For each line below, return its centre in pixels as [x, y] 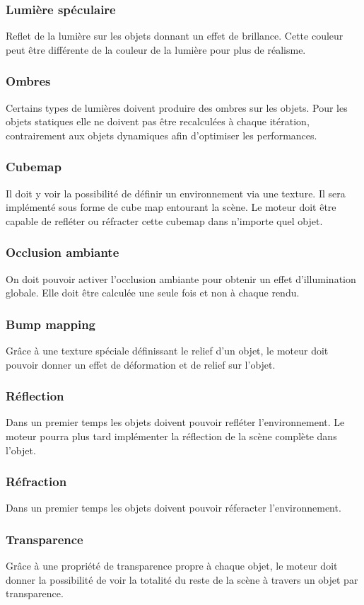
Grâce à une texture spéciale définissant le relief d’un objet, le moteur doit [167, 351]
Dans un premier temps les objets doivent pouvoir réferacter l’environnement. [174, 508]
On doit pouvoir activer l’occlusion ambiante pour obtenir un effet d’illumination [181, 278]
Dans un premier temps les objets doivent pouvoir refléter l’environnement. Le [175, 422]
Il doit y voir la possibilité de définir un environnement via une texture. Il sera [176, 193]
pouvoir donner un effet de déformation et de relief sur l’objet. [141, 364]
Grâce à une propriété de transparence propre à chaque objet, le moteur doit [172, 566]
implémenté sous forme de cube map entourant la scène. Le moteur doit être [171, 207]
